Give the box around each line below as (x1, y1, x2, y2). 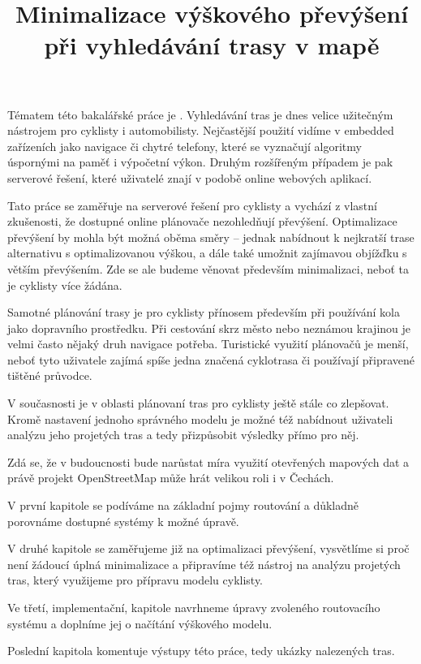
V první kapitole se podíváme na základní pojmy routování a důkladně (7, 497, 359, 514)
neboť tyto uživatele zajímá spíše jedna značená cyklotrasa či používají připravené (7, 351, 415, 368)
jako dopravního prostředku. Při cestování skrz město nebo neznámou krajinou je (7, 319, 410, 336)
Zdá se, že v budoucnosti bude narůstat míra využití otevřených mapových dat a (7, 453, 410, 470)
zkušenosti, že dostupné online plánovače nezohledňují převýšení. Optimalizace (7, 213, 397, 230)
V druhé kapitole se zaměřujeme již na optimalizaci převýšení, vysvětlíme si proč (7, 540, 410, 557)
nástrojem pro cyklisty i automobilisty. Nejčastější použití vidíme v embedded (7, 122, 394, 139)
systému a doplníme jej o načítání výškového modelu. (7, 614, 273, 632)
